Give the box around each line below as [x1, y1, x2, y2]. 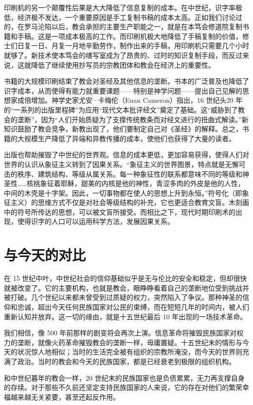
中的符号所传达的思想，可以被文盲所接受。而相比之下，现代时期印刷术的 [4, 206, 235, 217]
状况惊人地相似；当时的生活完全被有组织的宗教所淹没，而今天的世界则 [17, 347, 242, 357]
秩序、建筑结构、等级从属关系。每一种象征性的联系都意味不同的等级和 [17, 168, 242, 179]
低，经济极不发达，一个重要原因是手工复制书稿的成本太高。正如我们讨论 [4, 12, 235, 22]
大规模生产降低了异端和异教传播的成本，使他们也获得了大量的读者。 [17, 133, 235, 143]
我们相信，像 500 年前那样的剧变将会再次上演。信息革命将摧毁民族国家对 [4, 328, 237, 338]
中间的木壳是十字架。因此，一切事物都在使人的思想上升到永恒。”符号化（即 [4, 187, 242, 198]
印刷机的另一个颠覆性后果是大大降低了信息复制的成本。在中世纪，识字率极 [4, 2, 242, 12]
